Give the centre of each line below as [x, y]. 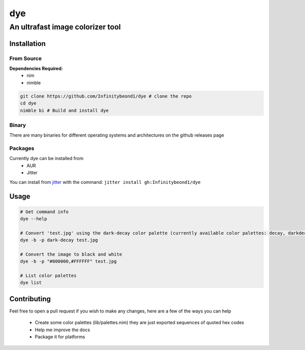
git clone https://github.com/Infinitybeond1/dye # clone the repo [106, 96]
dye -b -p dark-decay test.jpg [59, 240]
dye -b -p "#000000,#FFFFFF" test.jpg [68, 261]
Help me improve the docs [63, 330]
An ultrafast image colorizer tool [65, 27]
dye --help [34, 219]
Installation [27, 43]
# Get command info [44, 212]
